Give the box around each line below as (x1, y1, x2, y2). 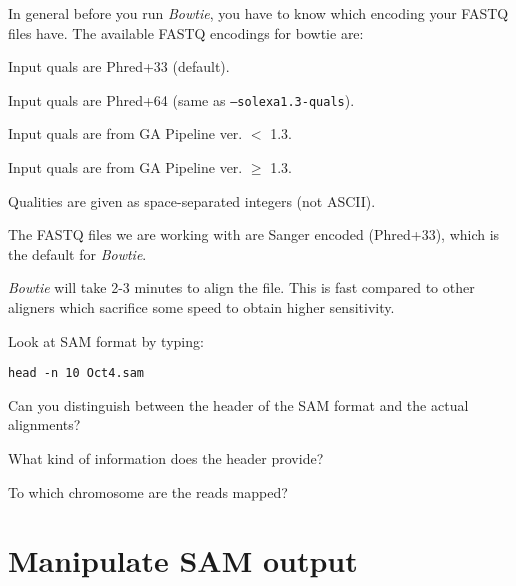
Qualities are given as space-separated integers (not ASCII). (8, 190, 376, 211)
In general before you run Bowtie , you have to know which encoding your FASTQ (8, 3, 509, 23)
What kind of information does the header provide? (8, 448, 324, 469)
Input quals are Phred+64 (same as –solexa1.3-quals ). (8, 89, 355, 110)
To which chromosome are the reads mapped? (8, 481, 288, 502)
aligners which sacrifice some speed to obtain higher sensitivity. (8, 297, 395, 317)
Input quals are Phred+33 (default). (8, 56, 230, 77)
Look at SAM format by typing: (8, 330, 204, 351)
